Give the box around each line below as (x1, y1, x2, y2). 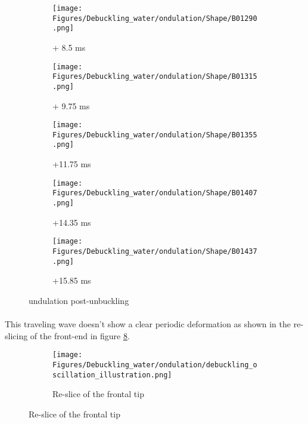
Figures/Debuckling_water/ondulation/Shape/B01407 (52, 189, 257, 198)
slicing (5, 329, 28, 342)
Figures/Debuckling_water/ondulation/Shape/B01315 (52, 72, 257, 81)
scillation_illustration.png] (52, 370, 172, 379)
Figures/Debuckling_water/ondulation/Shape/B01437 (52, 247, 257, 256)
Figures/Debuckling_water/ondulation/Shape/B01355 (52, 130, 257, 139)
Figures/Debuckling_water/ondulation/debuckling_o (52, 360, 257, 369)
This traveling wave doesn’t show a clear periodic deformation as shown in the (5, 318, 291, 330)
